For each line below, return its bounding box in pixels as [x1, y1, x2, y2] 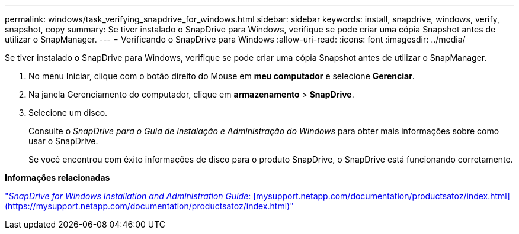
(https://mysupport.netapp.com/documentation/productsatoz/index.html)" [5, 201, 294, 211]
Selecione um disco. [28, 108, 108, 118]
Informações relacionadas [5, 173, 110, 183]
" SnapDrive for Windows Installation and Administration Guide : [5, 191, 251, 201]
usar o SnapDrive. [28, 136, 98, 146]
